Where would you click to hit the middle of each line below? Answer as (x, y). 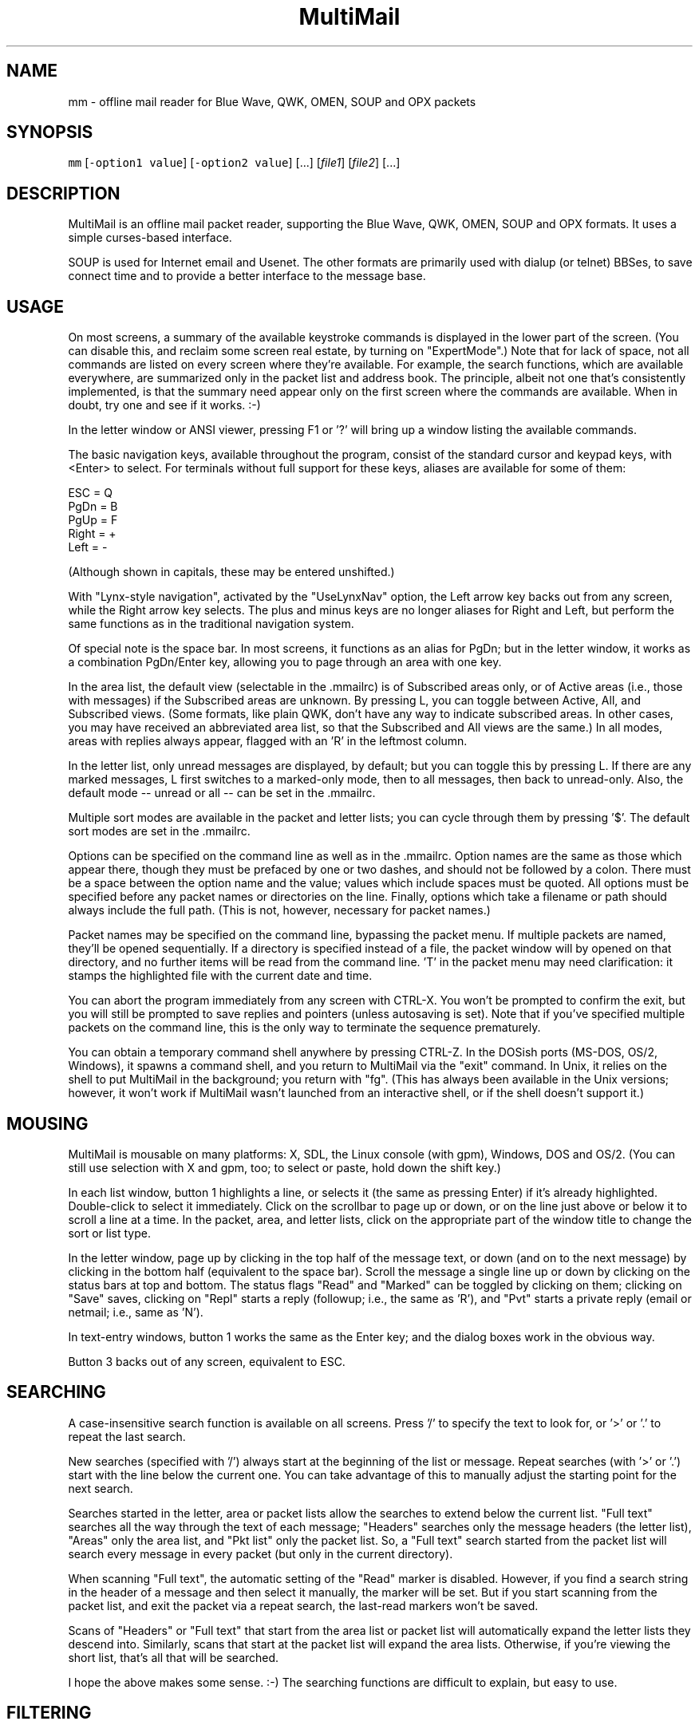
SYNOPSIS (50, 132)
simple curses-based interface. (150, 238)
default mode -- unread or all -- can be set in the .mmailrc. (222, 793)
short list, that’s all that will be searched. (174, 1657)
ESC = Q (90, 493)
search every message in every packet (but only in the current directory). (261, 1553)
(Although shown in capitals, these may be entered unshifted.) (231, 572)
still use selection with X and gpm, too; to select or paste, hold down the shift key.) (284, 1167)
